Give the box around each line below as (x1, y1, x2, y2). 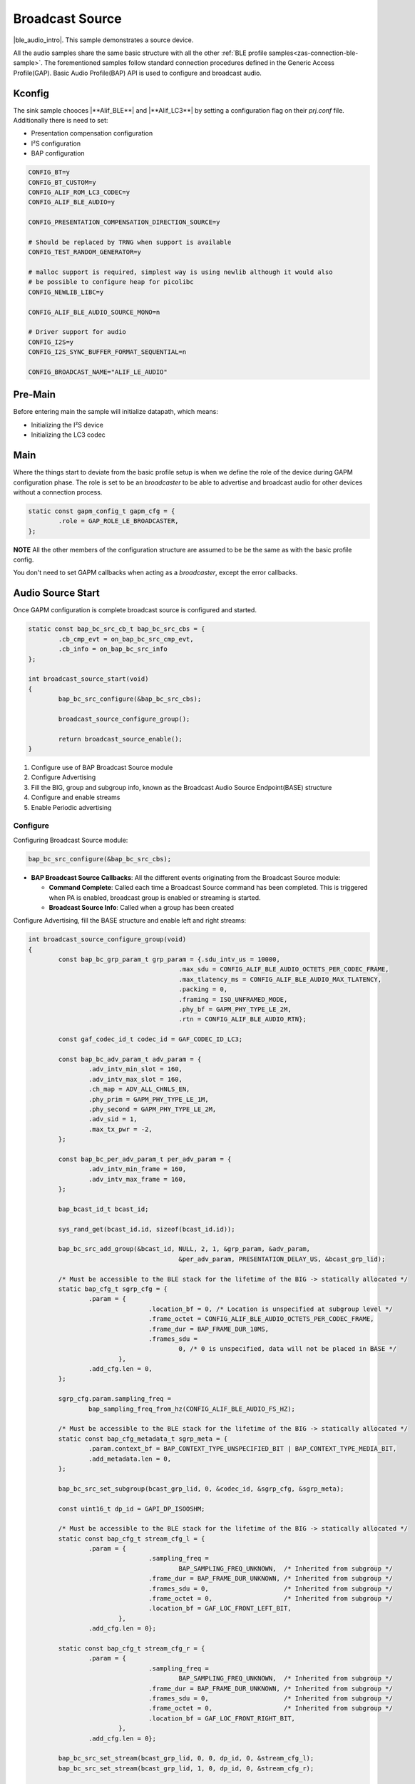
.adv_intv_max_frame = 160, (88, 1175, 187, 1183)
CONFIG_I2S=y (28, 338, 74, 346)
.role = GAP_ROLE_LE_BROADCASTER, (58, 517, 179, 525)
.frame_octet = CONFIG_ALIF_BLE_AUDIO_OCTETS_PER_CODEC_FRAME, (148, 1315, 374, 1323)
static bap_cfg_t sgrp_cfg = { (58, 1284, 168, 1293)
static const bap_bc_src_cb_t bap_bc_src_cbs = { (28, 625, 205, 633)
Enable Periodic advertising (31, 803, 112, 811)
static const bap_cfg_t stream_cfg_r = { (58, 1645, 205, 1652)
